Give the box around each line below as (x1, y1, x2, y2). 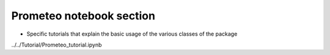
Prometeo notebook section (11, 9, 156, 22)
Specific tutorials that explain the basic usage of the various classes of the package (26, 30, 238, 37)
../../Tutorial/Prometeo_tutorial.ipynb (11, 41, 102, 48)
